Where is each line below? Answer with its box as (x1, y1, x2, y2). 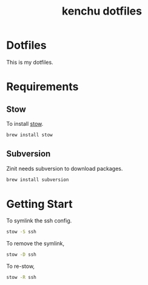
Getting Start (6, 197, 73, 211)
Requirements (6, 80, 79, 94)
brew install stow (6, 132, 53, 138)
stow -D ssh (6, 252, 36, 258)
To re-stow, (6, 263, 35, 270)
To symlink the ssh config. (6, 217, 72, 224)
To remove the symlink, (6, 240, 65, 247)
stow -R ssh (6, 275, 36, 281)
